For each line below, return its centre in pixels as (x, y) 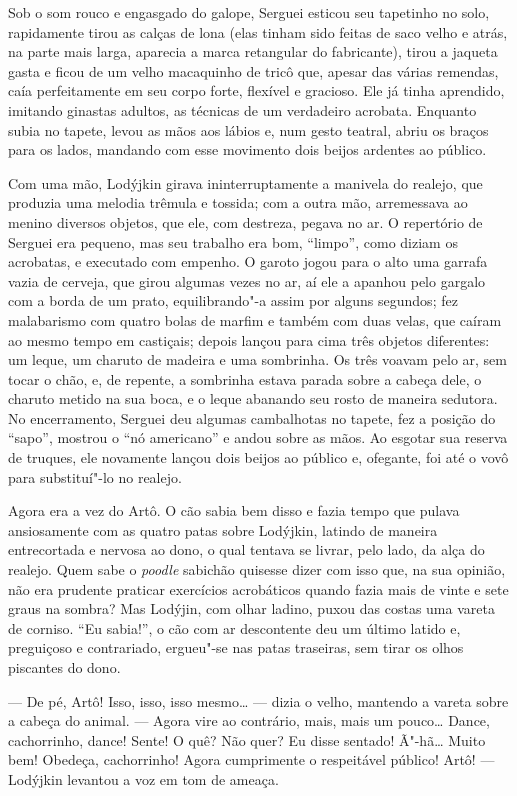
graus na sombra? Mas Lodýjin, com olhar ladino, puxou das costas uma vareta (251, 608)
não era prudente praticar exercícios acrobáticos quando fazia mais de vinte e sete (258, 588)
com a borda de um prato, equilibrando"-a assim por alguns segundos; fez (233, 300)
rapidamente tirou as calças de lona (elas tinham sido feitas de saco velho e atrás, (258, 31)
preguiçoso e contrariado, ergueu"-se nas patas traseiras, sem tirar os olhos (236, 647)
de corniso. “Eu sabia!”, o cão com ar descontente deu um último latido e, (234, 627)
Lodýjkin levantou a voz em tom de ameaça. (143, 778)
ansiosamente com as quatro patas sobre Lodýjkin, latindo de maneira (223, 529)
